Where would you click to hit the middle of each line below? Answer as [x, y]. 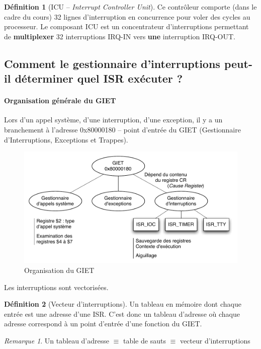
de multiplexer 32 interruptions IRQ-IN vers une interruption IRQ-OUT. [120, 36]
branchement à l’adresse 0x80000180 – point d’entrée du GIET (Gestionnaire [122, 129]
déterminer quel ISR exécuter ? [99, 78]
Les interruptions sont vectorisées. [56, 287]
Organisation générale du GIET [60, 100]
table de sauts [144, 340]
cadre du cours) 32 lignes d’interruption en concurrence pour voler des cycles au [127, 16]
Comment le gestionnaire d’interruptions [112, 63]
